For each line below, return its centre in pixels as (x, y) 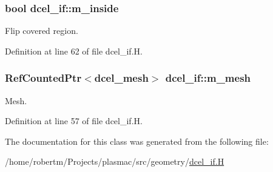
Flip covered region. (42, 31)
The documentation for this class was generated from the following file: (137, 141)
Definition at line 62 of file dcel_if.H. (74, 51)
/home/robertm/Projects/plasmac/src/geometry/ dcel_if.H (115, 161)
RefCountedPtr (43, 78)
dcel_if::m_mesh (208, 78)
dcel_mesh (121, 78)
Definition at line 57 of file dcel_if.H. (74, 121)
